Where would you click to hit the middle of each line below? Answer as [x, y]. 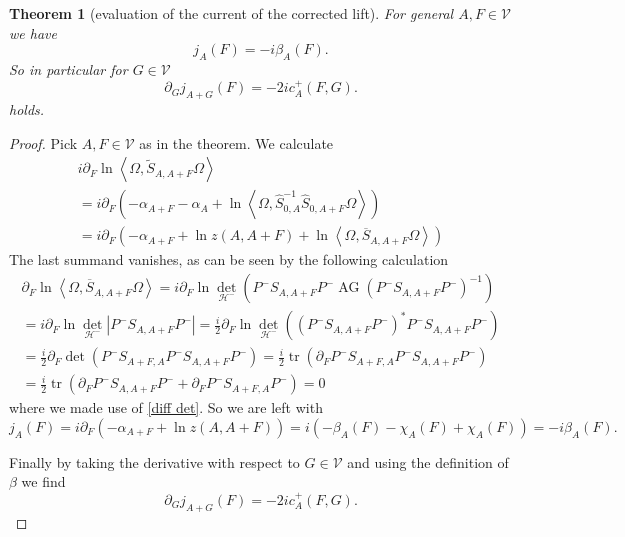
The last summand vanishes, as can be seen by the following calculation [229, 259]
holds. [27, 109]
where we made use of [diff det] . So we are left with [166, 407]
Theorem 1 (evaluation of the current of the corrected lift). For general [231, 13]
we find [43, 481]
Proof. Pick [43, 142]
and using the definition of [428, 461]
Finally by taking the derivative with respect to [154, 461]
